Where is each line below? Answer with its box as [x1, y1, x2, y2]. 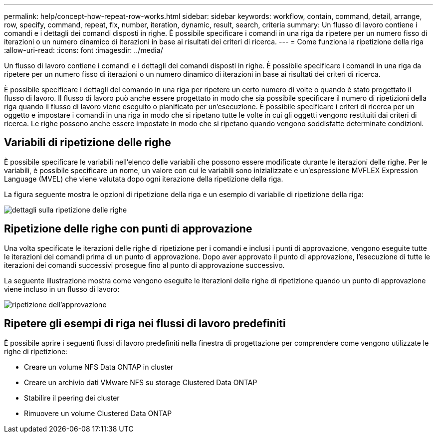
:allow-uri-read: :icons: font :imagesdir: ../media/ [4, 46, 163, 54]
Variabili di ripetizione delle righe [4, 136, 171, 149]
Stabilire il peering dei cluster [24, 393, 120, 402]
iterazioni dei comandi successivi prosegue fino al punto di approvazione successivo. [4, 260, 285, 269]
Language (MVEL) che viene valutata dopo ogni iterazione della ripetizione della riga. [4, 174, 283, 183]
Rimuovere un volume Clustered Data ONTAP [24, 409, 172, 418]
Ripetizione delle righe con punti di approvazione [4, 222, 252, 235]
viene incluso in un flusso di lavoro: [4, 284, 120, 293]
